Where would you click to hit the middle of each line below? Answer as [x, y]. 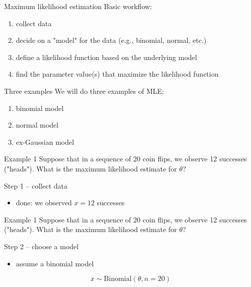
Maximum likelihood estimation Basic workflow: [78, 6]
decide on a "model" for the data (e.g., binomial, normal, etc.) [111, 40]
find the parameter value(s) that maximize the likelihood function [117, 74]
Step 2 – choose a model [41, 246]
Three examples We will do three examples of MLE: [84, 91]
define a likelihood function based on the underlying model [106, 57]
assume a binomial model [55, 263]
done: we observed [44, 203]
